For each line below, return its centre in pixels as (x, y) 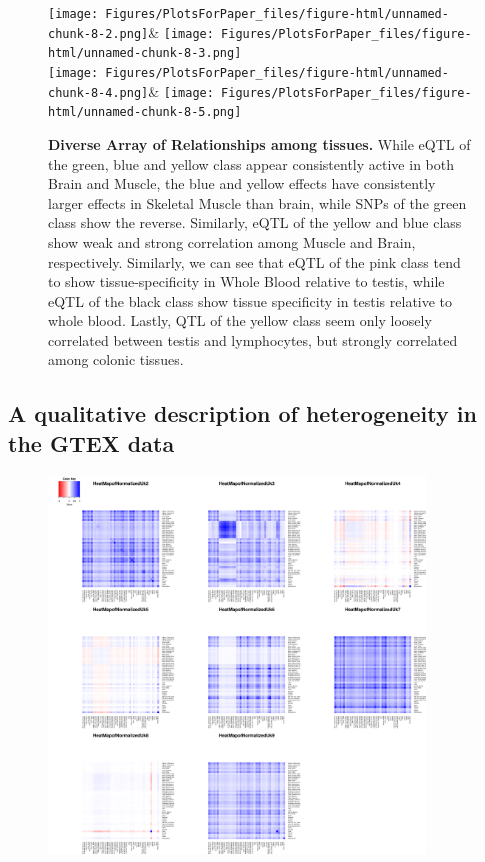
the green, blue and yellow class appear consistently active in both (251, 163)
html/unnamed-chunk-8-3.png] (145, 53)
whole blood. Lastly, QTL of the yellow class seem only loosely (240, 320)
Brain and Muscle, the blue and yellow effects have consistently (242, 183)
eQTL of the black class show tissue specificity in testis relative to (250, 300)
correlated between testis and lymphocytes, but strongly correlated (253, 339)
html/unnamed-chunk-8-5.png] (145, 112)
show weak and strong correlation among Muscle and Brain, (232, 241)
